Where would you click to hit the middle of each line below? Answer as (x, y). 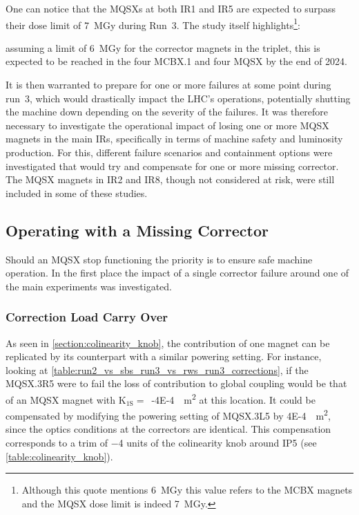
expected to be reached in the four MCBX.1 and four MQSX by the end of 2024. (176, 61)
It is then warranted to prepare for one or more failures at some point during (168, 85)
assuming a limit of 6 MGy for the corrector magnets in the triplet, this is (163, 47)
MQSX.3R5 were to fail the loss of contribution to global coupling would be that (176, 383)
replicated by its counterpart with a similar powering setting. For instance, (164, 356)
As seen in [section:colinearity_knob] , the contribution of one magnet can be (168, 343)
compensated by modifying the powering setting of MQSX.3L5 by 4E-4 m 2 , (168, 414)
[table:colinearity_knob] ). (59, 456)
